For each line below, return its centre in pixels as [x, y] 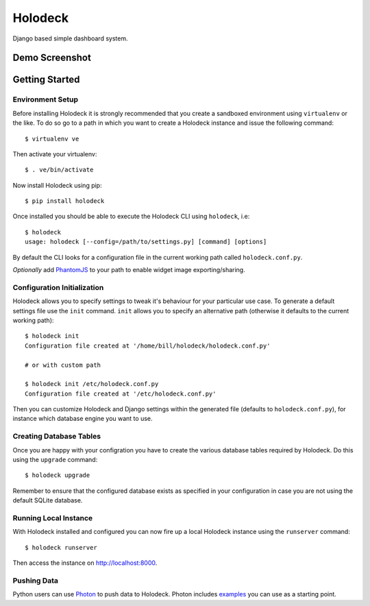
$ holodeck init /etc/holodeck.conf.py [92, 384]
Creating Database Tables [57, 437]
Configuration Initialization [58, 287]
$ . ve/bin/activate [59, 170]
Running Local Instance [53, 518]
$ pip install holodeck [65, 201]
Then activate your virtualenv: [55, 154]
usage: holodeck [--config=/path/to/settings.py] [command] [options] [146, 242]
